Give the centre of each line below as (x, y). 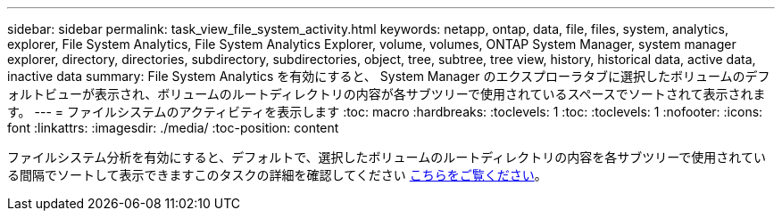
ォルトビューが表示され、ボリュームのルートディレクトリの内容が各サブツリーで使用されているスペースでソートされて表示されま (387, 94)
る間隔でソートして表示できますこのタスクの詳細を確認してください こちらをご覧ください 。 (277, 175)
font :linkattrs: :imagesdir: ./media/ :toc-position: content (173, 128)
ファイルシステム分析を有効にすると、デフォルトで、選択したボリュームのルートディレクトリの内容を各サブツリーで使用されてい (387, 157)
